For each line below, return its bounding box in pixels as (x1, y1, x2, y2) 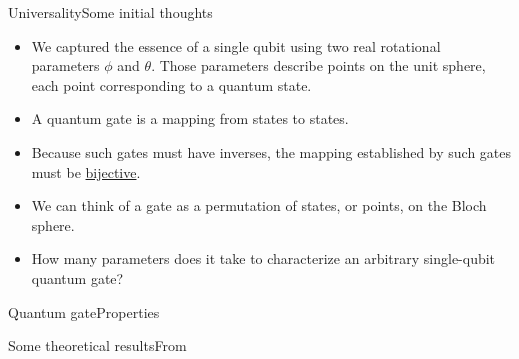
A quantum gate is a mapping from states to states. (31, 108, 349, 129)
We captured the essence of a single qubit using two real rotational (31, 35, 441, 56)
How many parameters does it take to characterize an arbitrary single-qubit (31, 248, 496, 269)
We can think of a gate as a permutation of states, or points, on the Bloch (31, 195, 487, 216)
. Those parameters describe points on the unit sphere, (151, 55, 486, 76)
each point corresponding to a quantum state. (31, 74, 312, 95)
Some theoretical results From (8, 335, 187, 356)
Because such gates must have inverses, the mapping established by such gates (31, 141, 512, 162)
